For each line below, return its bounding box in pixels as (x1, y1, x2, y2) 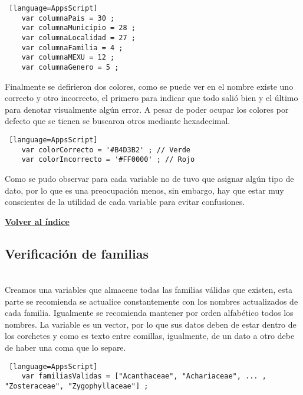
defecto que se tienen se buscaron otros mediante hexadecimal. (5, 115, 230, 127)
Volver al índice (5, 215, 70, 227)
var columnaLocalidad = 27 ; (21, 33, 136, 42)
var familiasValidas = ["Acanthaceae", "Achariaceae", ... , (21, 372, 266, 381)
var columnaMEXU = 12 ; (21, 53, 115, 62)
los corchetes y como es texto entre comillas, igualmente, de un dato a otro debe (5, 329, 295, 342)
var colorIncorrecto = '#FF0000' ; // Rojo (21, 155, 195, 164)
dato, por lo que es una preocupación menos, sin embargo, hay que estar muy (5, 184, 284, 196)
